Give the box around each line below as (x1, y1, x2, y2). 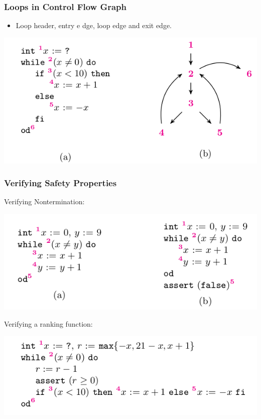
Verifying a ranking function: (4, 318, 93, 329)
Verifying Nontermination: (4, 196, 85, 207)
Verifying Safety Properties (4, 177, 117, 189)
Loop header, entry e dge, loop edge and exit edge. (16, 20, 172, 31)
